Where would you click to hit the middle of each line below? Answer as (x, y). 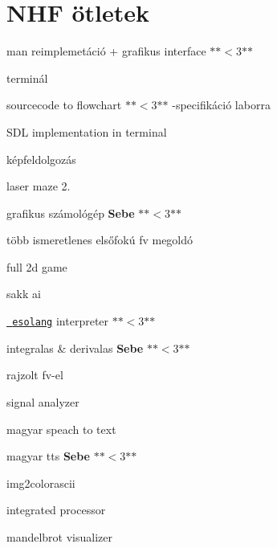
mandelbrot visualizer (60, 536)
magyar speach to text (61, 429)
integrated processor (56, 510)
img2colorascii (41, 483)
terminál (27, 78)
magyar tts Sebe (48, 456)
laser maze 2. (39, 186)
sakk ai (24, 294)
